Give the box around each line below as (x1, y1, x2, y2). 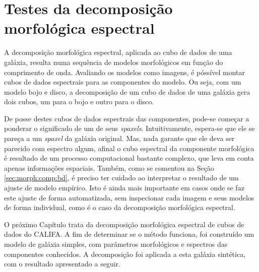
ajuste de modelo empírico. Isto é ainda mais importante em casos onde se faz (4, 182, 244, 193)
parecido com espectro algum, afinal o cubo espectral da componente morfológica (4, 143, 254, 153)
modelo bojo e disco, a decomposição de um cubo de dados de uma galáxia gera (4, 86, 250, 97)
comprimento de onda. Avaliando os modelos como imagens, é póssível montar (4, 66, 245, 77)
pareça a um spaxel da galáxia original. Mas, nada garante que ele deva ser (4, 133, 235, 144)
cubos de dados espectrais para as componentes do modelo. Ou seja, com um (4, 77, 241, 87)
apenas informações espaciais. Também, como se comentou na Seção (4, 162, 214, 173)
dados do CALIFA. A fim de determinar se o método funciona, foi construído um (4, 229, 254, 239)
